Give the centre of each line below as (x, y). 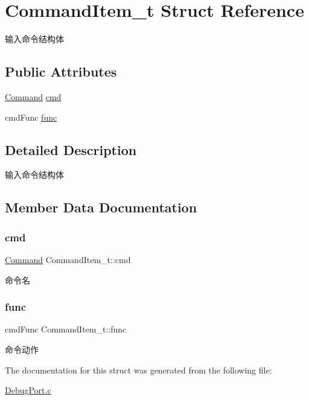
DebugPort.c (28, 390)
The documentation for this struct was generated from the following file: (139, 370)
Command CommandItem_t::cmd (68, 259)
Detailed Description (71, 149)
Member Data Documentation (101, 207)
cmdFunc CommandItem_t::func (66, 329)
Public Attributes (61, 71)
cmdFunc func (31, 117)
